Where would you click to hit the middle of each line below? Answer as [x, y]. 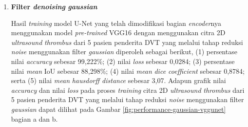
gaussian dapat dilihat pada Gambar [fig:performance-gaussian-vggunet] [118, 109]
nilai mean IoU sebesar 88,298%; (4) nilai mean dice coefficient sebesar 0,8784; [128, 71]
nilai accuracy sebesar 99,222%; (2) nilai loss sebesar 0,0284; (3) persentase [123, 61]
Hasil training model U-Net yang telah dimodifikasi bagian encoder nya [116, 23]
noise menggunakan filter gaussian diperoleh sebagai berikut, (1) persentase [124, 52]
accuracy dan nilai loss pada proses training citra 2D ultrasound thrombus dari [128, 90]
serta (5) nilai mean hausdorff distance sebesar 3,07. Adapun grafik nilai [118, 80]
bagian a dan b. [34, 118]
